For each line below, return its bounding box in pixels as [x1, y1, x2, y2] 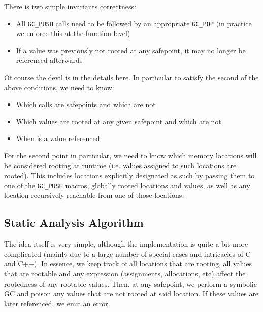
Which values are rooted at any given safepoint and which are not [16, 116, 221, 126]
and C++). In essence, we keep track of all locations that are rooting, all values [4, 258, 252, 269]
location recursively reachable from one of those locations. [4, 190, 184, 200]
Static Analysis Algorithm [4, 215, 144, 230]
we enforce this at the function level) [16, 28, 130, 39]
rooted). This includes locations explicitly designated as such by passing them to [4, 170, 255, 181]
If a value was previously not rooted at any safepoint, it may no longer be [16, 45, 246, 55]
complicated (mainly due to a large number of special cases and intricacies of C [4, 248, 251, 259]
